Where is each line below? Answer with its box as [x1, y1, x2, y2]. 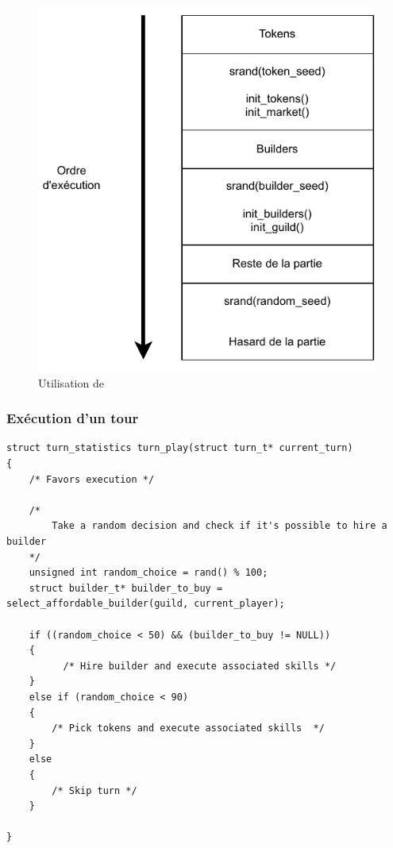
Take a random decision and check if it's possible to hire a [52, 520, 387, 532]
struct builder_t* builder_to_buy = [29, 582, 223, 594]
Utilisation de [38, 374, 104, 391]
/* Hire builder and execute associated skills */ [63, 660, 337, 672]
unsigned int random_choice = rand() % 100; [29, 567, 268, 579]
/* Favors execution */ [29, 473, 155, 485]
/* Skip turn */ [52, 784, 137, 796]
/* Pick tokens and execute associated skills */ [52, 723, 325, 734]
